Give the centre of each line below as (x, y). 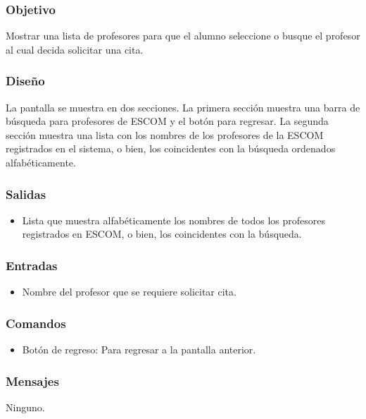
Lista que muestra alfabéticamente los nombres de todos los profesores (174, 220)
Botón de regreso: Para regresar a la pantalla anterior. (139, 350)
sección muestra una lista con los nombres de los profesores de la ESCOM (165, 134)
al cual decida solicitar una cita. (75, 49)
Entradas (32, 265)
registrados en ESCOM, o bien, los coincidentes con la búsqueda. (162, 234)
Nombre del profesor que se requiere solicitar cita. (129, 292)
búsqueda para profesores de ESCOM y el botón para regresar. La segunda (167, 121)
